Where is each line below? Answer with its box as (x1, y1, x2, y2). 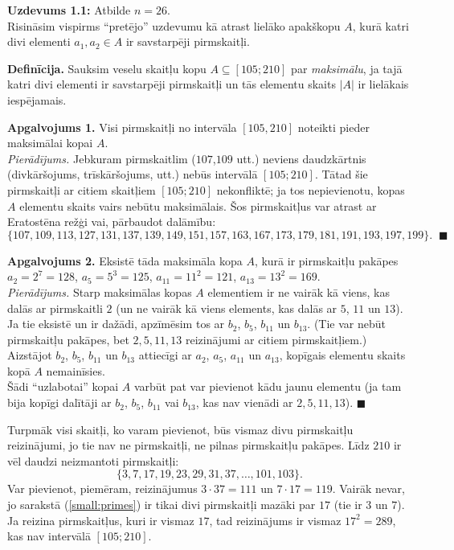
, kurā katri (352, 17, 409, 34)
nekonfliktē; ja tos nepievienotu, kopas (216, 181, 405, 198)
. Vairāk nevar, (332, 480, 405, 497)
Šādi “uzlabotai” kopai (7, 378, 119, 395)
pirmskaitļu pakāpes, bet (7, 330, 129, 347)
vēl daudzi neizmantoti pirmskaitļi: (7, 452, 179, 469)
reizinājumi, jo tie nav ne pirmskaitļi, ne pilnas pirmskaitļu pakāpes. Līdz (7, 437, 370, 454)
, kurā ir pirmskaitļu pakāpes (254, 252, 399, 269)
